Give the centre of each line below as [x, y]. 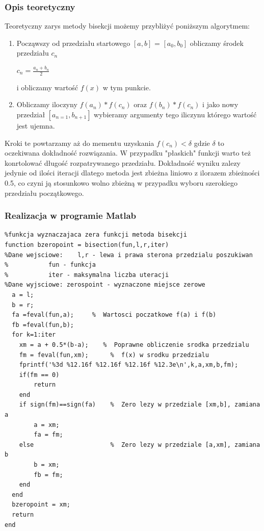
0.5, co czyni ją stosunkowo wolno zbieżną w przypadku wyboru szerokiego [121, 182]
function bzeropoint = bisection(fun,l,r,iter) [87, 245]
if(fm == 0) [39, 375]
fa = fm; [48, 435]
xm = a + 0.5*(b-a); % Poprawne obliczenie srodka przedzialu [134, 345]
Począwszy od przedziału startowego [73, 43]
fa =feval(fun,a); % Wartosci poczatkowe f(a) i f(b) [114, 315]
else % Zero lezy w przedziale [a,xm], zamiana [140, 445]
